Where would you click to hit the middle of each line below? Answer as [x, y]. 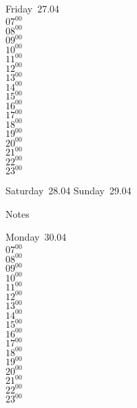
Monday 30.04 [36, 237]
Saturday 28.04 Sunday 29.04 [68, 191]
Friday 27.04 [33, 8]
